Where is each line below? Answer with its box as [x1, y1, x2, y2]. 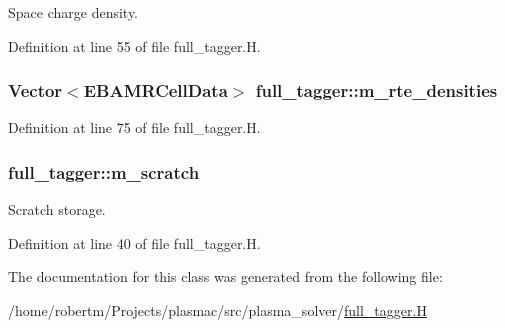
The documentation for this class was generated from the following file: [8, 266, 443, 287]
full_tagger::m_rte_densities [255, 78, 498, 103]
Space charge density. [8, 2, 139, 22]
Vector [8, 78, 63, 103]
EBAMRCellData [83, 78, 228, 103]
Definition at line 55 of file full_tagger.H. [8, 35, 261, 56]
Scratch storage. [8, 199, 106, 220]
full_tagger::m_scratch [8, 159, 200, 184]
